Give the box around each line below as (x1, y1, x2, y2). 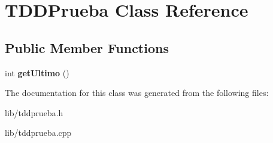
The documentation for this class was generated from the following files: (5, 86, 269, 99)
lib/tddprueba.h (5, 106, 63, 119)
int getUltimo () (5, 66, 69, 79)
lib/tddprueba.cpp (5, 126, 72, 139)
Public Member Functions (5, 38, 169, 57)
